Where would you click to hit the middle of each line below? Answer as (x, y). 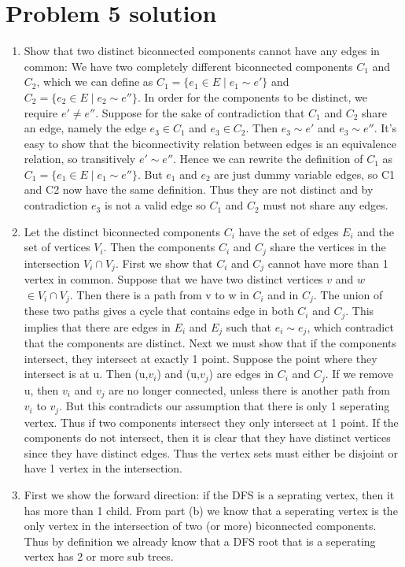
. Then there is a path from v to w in (159, 294)
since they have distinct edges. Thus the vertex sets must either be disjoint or (211, 452)
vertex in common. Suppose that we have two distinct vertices (173, 279)
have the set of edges (289, 231)
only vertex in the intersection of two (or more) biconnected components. (200, 526)
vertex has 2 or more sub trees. (99, 556)
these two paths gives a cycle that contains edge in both (159, 311)
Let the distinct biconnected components (122, 231)
